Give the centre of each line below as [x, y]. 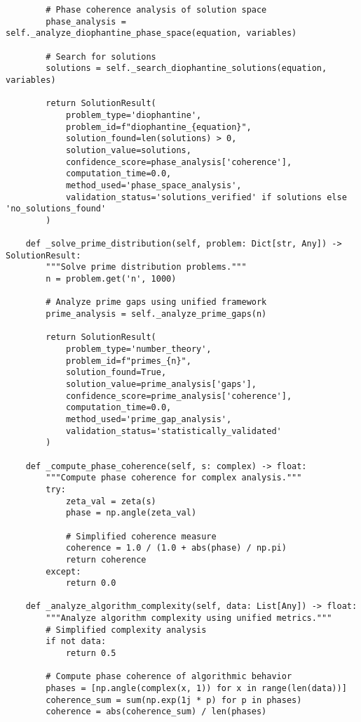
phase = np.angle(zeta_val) [131, 513]
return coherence [106, 559]
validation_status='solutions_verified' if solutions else [206, 197]
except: [63, 571]
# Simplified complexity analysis [126, 630]
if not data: [76, 642]
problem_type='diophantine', [134, 115]
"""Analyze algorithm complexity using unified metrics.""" [189, 618]
